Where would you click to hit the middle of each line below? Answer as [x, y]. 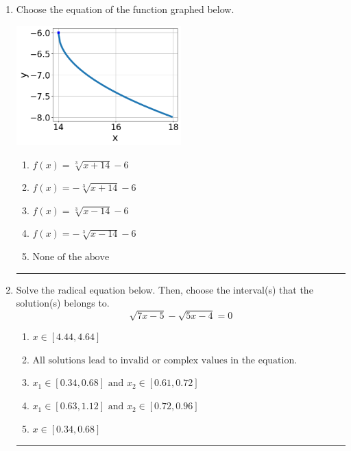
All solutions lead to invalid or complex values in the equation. [165, 360]
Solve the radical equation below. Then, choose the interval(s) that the [165, 289]
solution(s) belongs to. [63, 303]
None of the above [71, 257]
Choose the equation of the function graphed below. [125, 9]
